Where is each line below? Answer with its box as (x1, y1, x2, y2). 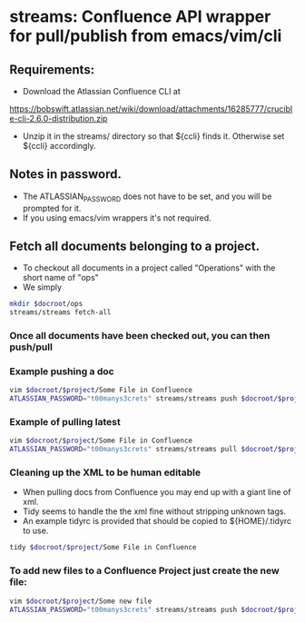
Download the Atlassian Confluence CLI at (22, 86, 182, 96)
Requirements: (9, 62, 95, 77)
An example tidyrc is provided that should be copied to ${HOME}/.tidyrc (22, 516, 292, 527)
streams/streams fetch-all (9, 308, 112, 317)
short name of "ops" (22, 272, 100, 283)
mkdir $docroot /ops (9, 300, 84, 309)
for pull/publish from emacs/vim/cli (9, 25, 282, 46)
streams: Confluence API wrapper (9, 6, 271, 27)
